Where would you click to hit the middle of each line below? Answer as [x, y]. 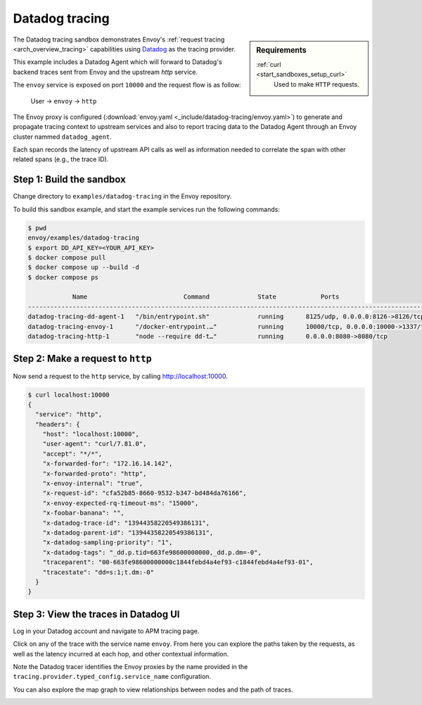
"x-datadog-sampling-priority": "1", [108, 543]
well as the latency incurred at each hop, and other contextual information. [121, 654]
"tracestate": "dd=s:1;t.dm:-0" [98, 572]
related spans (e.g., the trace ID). [61, 159]
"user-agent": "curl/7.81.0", [95, 444]
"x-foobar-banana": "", [83, 513]
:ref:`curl [269, 64]
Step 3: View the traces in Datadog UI [96, 614]
